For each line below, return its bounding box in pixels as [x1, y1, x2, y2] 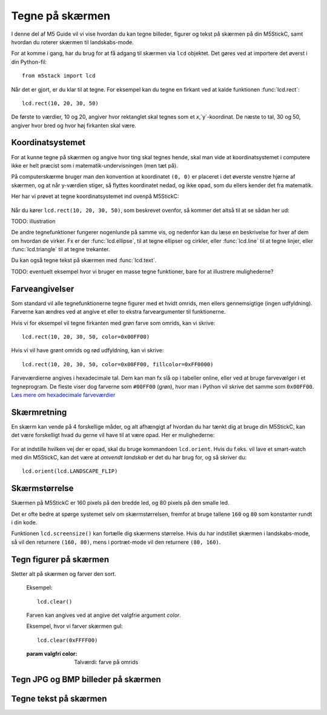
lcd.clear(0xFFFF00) [37, 636, 98, 644]
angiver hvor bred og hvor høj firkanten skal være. [11, 122, 136, 129]
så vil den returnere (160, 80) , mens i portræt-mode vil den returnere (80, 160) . [11, 538, 221, 545]
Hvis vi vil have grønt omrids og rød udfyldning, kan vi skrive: [11, 347, 164, 354]
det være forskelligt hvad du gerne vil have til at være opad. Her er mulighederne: [11, 432, 215, 439]
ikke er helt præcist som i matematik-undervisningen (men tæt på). [11, 162, 178, 169]
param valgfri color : [26, 650, 78, 657]
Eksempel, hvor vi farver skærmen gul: [26, 622, 124, 630]
